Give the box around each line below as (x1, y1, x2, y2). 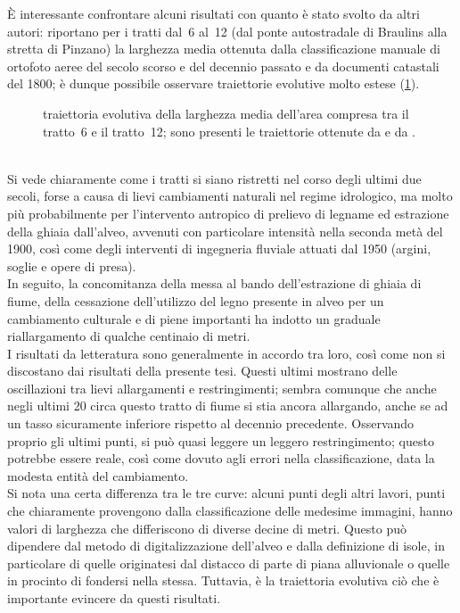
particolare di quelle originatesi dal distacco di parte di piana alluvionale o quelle (7, 553, 450, 572)
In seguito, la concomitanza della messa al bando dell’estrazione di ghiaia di (7, 274, 422, 293)
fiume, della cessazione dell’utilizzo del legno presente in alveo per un (7, 291, 384, 310)
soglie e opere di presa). (7, 256, 136, 275)
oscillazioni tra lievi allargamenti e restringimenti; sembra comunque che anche (7, 378, 437, 397)
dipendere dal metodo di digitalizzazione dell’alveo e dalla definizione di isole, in (7, 536, 445, 555)
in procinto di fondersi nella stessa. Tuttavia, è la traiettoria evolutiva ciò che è (7, 571, 439, 590)
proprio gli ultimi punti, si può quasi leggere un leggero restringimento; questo (7, 431, 434, 450)
